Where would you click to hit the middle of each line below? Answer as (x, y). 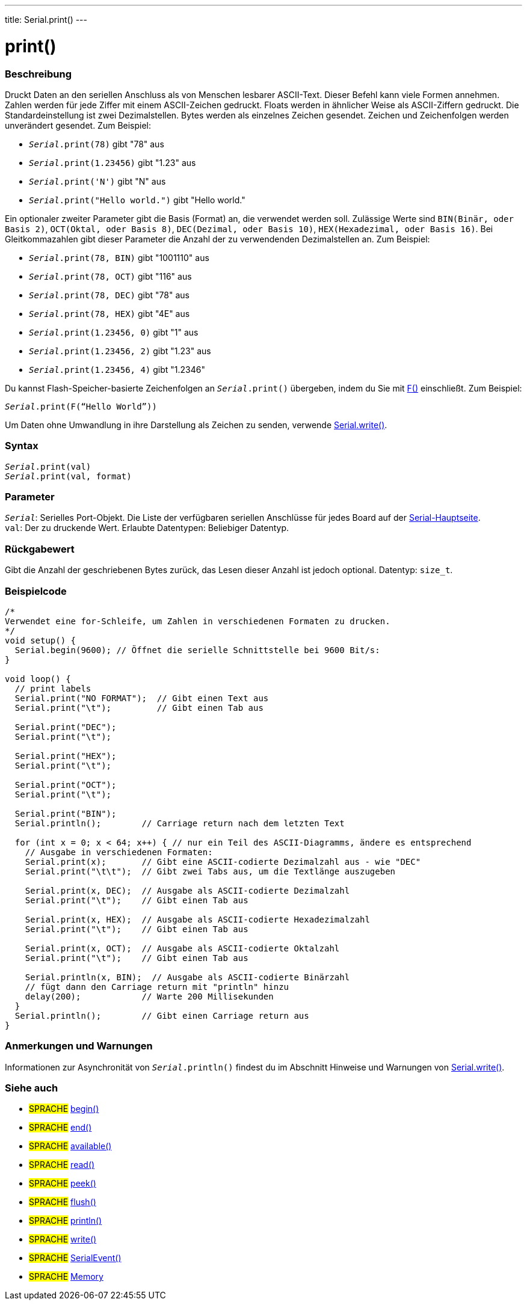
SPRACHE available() (70, 1146)
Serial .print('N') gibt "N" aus (97, 181)
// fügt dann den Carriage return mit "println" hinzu (157, 987)
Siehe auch (32, 1088)
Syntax (22, 446)
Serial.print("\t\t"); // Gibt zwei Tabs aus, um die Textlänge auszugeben (210, 871)
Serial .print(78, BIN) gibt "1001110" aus (119, 257)
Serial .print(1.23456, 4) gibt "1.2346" (117, 369)
